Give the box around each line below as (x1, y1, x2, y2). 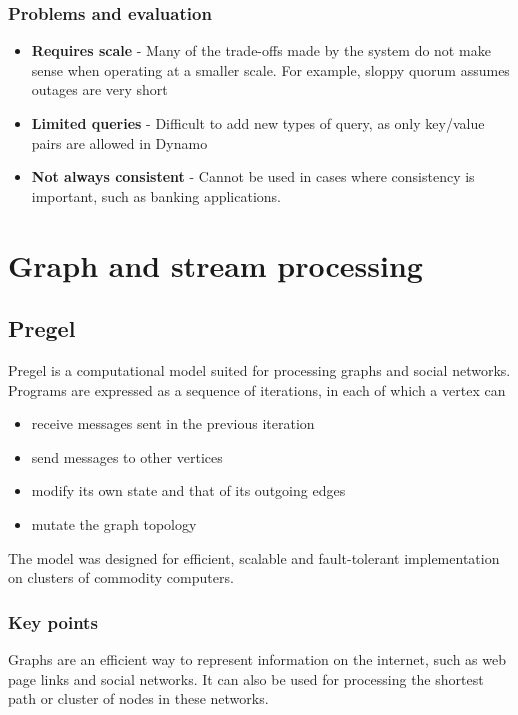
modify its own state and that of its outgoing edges (31, 480, 346, 501)
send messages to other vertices (31, 446, 223, 467)
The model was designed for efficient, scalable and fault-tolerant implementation (8, 547, 500, 568)
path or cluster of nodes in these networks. (8, 688, 269, 709)
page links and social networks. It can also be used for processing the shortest (8, 668, 484, 689)
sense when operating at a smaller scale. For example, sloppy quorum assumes (31, 59, 510, 80)
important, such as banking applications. (31, 185, 281, 206)
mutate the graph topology (31, 513, 197, 534)
